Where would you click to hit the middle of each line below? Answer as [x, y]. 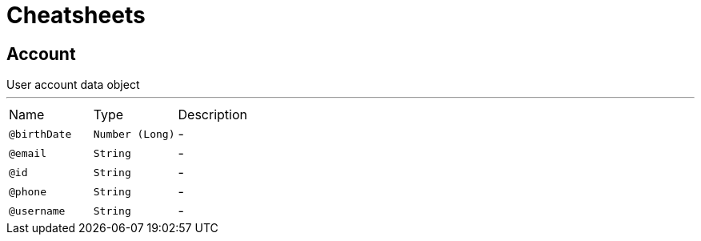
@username [37, 211]
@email [28, 153]
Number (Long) [134, 134]
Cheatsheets [76, 15]
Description [212, 115]
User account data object [73, 85]
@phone [28, 191]
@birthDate [40, 134]
